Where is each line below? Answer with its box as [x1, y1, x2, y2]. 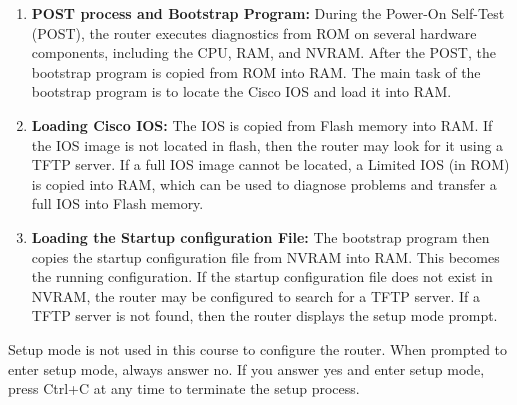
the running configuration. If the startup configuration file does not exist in [31, 266, 493, 287]
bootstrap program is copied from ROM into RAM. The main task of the [31, 61, 481, 82]
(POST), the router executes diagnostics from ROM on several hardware [31, 22, 477, 43]
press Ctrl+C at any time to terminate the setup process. [8, 378, 360, 399]
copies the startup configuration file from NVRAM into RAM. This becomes [31, 246, 500, 267]
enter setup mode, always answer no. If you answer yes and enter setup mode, [8, 358, 485, 379]
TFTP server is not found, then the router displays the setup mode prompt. [31, 305, 498, 326]
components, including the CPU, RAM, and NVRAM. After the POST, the [31, 42, 496, 63]
